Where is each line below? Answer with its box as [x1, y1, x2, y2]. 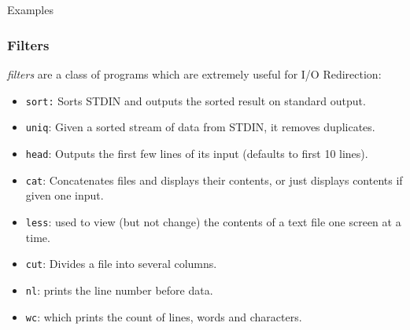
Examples [7, 2, 54, 18]
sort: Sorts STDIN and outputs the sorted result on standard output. [25, 92, 366, 108]
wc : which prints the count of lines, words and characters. [25, 308, 302, 324]
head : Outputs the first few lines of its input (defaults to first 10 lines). [25, 145, 368, 162]
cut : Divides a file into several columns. [25, 255, 217, 272]
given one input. [25, 187, 104, 203]
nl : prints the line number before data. [25, 281, 213, 298]
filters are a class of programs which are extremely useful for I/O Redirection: [7, 66, 382, 82]
